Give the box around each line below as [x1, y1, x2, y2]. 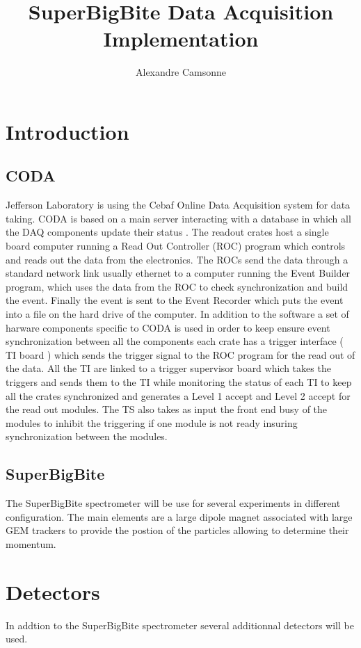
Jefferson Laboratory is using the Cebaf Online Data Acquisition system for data [6, 197, 351, 212]
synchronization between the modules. [6, 429, 168, 444]
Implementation [103, 24, 259, 53]
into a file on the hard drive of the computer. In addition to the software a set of [6, 307, 349, 321]
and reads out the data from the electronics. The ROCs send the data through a [6, 252, 348, 266]
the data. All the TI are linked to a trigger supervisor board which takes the [6, 361, 331, 375]
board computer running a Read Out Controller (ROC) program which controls [6, 238, 346, 253]
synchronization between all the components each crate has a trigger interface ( [6, 334, 344, 348]
